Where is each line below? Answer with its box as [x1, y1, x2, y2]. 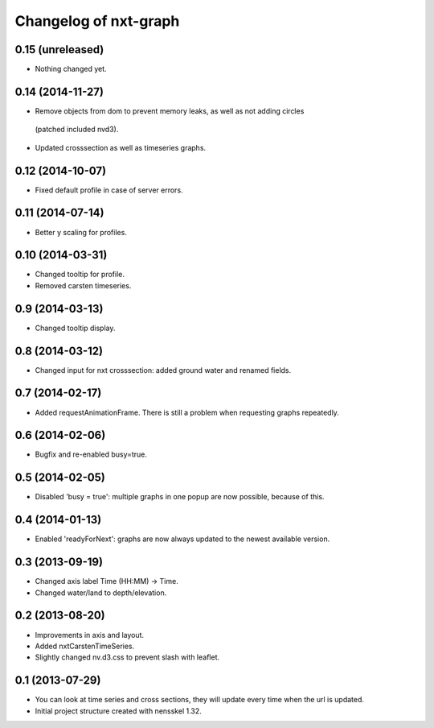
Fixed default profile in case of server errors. [35, 185, 184, 195]
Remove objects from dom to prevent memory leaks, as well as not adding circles [35, 105, 305, 116]
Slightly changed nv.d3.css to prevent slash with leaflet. [35, 652, 220, 662]
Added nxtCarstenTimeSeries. [35, 641, 135, 651]
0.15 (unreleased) [14, 43, 104, 56]
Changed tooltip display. [35, 323, 116, 333]
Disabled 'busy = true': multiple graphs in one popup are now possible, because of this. [35, 492, 325, 502]
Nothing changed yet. [35, 64, 108, 74]
